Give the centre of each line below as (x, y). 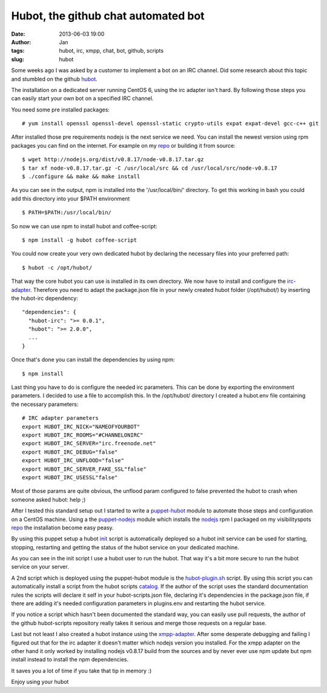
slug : (18, 59)
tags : (18, 51)
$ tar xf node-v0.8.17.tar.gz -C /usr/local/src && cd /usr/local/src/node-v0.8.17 (150, 168)
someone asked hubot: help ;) (48, 499)
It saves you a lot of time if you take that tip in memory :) (81, 671)
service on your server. (40, 567)
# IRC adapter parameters (61, 418)
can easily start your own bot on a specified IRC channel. (82, 98)
